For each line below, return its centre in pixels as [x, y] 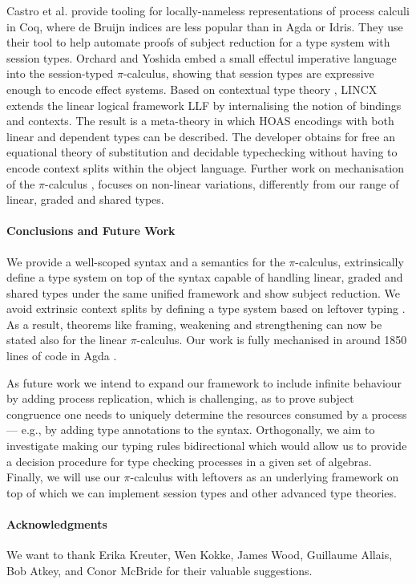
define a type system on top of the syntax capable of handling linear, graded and [205, 277]
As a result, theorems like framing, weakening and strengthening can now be [194, 324]
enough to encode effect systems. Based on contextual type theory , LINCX [192, 89]
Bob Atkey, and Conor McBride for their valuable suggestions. [160, 570]
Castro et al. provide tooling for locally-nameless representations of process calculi [208, 10]
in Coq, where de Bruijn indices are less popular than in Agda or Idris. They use [205, 26]
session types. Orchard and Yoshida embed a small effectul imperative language [202, 57]
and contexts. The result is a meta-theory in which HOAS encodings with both [200, 121]
